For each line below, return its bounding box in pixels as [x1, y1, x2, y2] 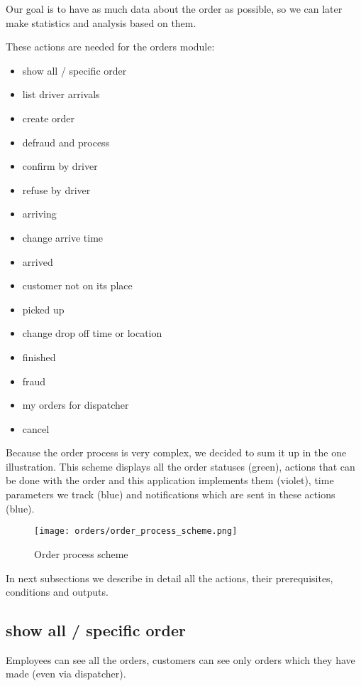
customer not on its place [22, 278, 133, 293]
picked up [22, 301, 65, 316]
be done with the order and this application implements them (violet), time [6, 473, 334, 488]
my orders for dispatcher [22, 397, 129, 412]
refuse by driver [22, 182, 91, 197]
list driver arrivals [22, 87, 100, 102]
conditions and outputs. [6, 584, 109, 599]
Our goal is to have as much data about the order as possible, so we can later [6, 1, 343, 16]
